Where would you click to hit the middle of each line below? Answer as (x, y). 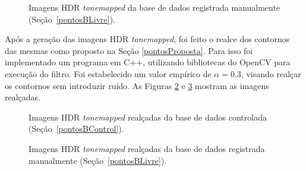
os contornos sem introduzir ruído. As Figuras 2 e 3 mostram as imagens (137, 85)
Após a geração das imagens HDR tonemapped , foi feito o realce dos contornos (147, 39)
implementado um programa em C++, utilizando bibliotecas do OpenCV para (148, 62)
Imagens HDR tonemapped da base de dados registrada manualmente (154, 7)
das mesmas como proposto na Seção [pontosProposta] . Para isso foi (129, 50)
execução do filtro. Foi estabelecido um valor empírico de (108, 73)
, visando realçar (271, 73)
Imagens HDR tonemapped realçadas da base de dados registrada (147, 148)
